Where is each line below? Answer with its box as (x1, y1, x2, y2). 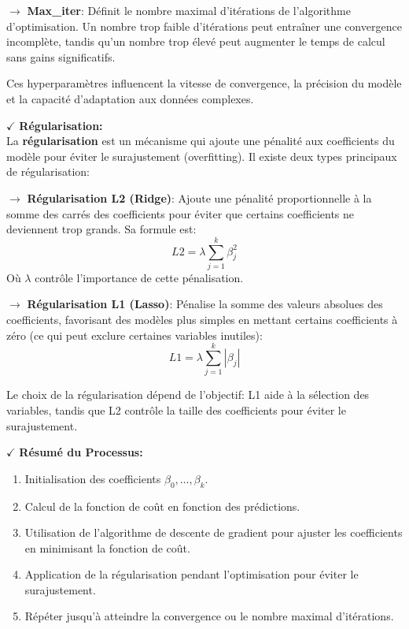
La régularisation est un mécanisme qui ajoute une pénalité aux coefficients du (6, 132, 395, 149)
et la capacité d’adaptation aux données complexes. (6, 90, 254, 106)
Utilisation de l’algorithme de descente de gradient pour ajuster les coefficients (24, 524, 403, 541)
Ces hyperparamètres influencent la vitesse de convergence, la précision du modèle (6, 75, 402, 91)
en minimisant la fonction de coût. (24, 539, 190, 556)
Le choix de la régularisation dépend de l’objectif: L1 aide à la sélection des (6, 386, 370, 403)
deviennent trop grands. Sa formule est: (6, 221, 197, 237)
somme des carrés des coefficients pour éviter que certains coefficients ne (6, 205, 355, 221)
